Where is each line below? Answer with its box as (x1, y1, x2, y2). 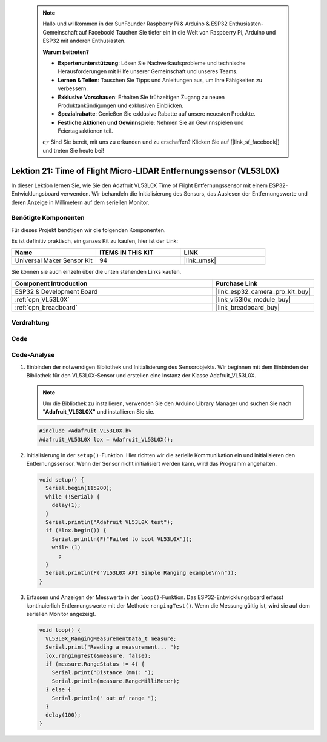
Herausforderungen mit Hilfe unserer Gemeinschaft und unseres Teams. (58, 68, 238, 75)
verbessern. (58, 85, 88, 92)
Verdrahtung (11, 319, 50, 327)
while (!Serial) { (45, 493, 100, 500)
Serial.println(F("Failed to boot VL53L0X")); (51, 535, 193, 542)
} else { (45, 686, 71, 693)
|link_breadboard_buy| (216, 303, 280, 311)
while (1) (51, 544, 81, 551)
